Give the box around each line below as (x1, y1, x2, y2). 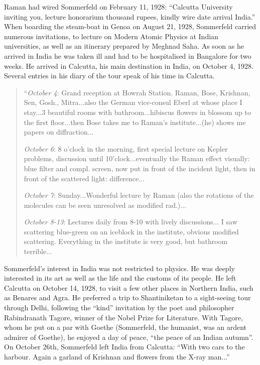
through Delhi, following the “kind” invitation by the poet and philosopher (4, 302, 234, 313)
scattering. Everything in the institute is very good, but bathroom (24, 236, 228, 247)
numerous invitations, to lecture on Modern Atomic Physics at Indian (4, 31, 218, 41)
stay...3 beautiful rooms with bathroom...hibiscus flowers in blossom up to (24, 106, 251, 117)
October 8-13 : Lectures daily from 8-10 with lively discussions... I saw (24, 216, 237, 227)
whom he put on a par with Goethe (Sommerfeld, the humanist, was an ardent (4, 322, 246, 332)
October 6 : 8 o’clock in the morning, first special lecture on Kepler (24, 143, 228, 154)
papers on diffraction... (24, 127, 94, 137)
